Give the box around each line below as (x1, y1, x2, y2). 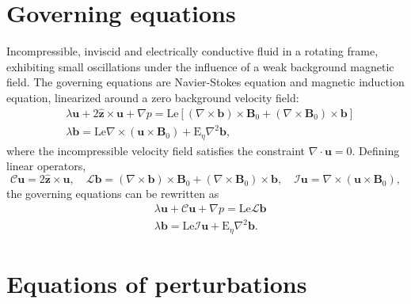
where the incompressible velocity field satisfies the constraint (6, 142, 305, 158)
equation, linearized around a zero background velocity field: (6, 89, 299, 105)
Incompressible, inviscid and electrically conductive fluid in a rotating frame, (6, 43, 379, 59)
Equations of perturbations (6, 267, 307, 299)
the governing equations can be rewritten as (6, 185, 219, 202)
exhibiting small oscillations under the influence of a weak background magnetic (6, 58, 394, 74)
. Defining (352, 142, 400, 158)
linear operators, (6, 158, 86, 174)
